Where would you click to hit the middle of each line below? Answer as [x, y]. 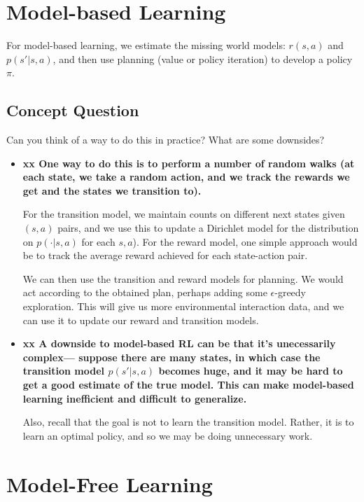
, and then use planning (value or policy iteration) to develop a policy [203, 58]
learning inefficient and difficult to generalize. [135, 398]
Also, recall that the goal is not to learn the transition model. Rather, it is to [188, 422]
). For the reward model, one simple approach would [245, 241]
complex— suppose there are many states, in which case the [171, 357]
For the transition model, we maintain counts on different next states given [184, 214]
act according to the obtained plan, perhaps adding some [145, 292]
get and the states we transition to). [112, 190]
